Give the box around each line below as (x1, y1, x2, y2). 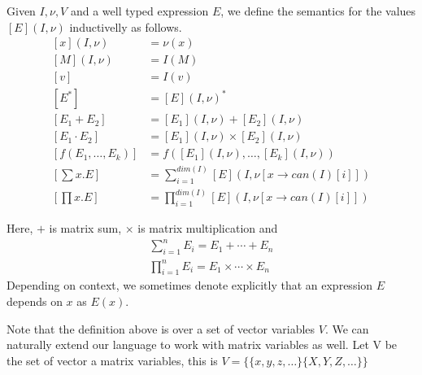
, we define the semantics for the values (220, 2, 416, 19)
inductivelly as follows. (69, 18, 182, 35)
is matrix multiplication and (137, 220, 278, 237)
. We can (324, 320, 369, 337)
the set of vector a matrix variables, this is (7, 351, 218, 368)
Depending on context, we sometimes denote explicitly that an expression (7, 277, 373, 294)
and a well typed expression (70, 2, 209, 19)
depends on (7, 292, 63, 309)
